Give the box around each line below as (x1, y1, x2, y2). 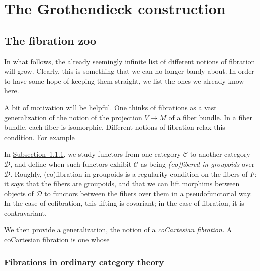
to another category (190, 149, 250, 159)
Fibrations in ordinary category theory (4, 255, 164, 268)
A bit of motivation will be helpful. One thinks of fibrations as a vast (4, 102, 217, 112)
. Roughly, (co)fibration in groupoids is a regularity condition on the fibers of (10, 168, 248, 179)
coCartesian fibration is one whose (4, 234, 110, 245)
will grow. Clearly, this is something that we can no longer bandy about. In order (4, 66, 254, 76)
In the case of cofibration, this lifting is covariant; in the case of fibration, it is (4, 198, 244, 208)
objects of (4, 188, 34, 198)
